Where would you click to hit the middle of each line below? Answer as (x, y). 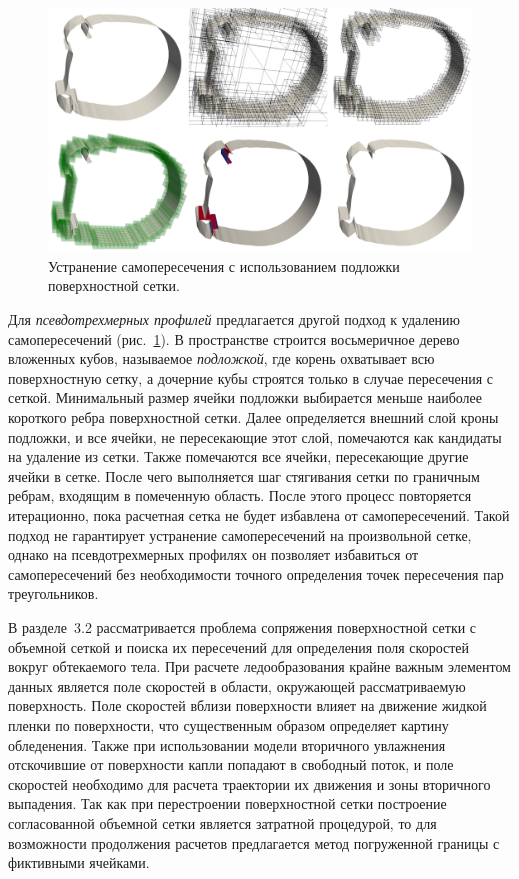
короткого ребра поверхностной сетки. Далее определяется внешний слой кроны (253, 417)
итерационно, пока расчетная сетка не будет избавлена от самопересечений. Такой (259, 515)
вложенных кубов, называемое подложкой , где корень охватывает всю (221, 358)
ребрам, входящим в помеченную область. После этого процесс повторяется (240, 495)
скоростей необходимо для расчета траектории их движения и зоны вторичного (249, 783)
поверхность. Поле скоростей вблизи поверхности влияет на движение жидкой (247, 705)
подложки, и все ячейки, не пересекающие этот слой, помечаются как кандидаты (255, 436)
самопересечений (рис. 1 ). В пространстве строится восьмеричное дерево (234, 338)
